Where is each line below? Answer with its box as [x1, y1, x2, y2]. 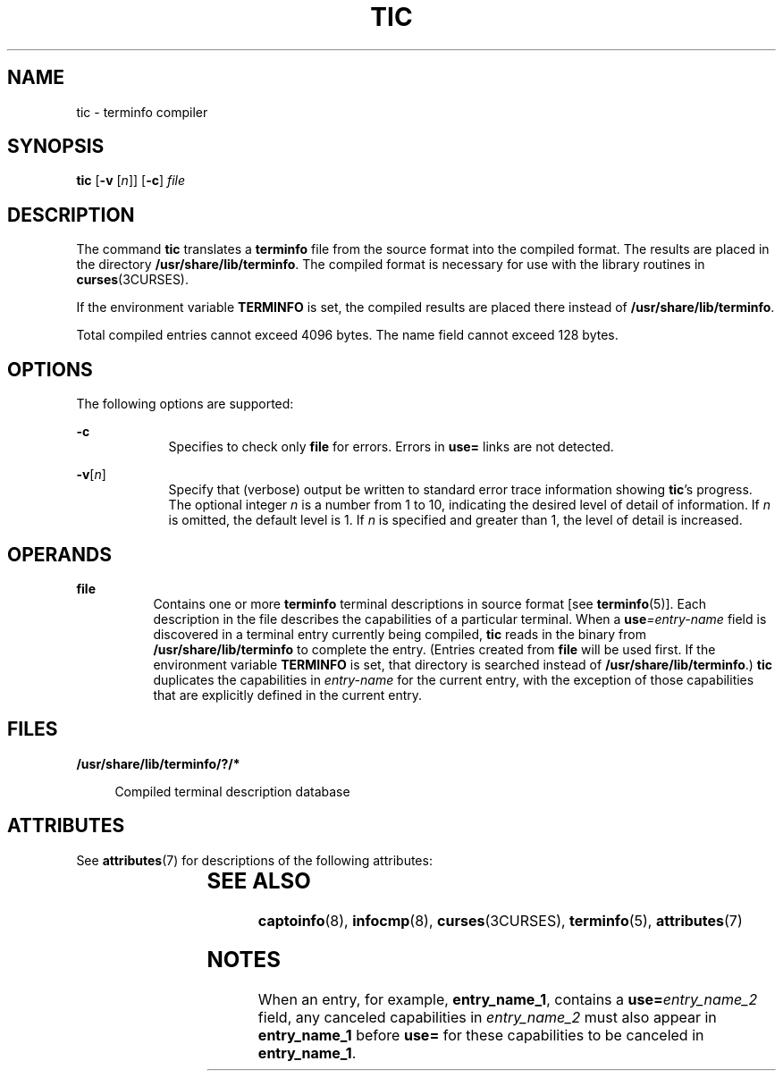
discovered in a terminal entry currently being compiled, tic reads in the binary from [153, 626, 647, 642]
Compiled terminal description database [114, 783, 350, 799]
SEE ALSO [206, 867, 311, 894]
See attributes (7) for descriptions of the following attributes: [76, 852, 433, 868]
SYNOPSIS [7, 135, 105, 158]
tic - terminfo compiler [76, 104, 208, 120]
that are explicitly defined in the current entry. [153, 686, 423, 703]
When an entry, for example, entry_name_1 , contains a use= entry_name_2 [257, 990, 758, 1009]
